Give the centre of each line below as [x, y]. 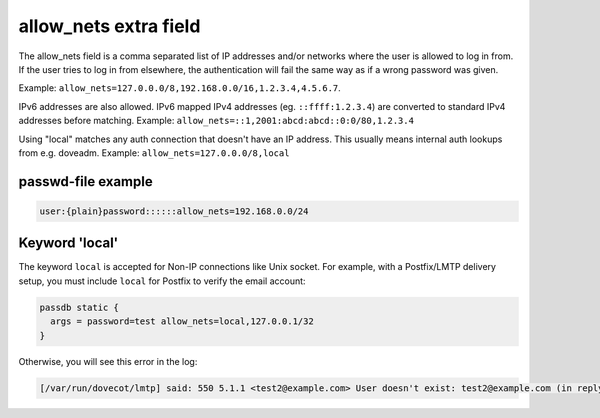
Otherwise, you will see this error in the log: [108, 361]
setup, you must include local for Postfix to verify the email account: [162, 281]
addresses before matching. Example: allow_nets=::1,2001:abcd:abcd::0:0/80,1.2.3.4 [216, 121]
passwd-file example [86, 181]
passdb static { [79, 307]
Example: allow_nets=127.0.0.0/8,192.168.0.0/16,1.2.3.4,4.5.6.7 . [180, 88]
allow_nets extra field [109, 26]
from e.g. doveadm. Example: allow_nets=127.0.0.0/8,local [154, 152]
